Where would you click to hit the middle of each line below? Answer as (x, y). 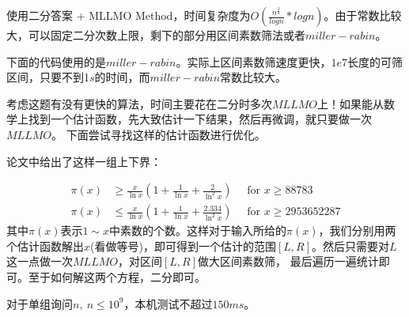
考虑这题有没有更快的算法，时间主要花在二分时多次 (139, 103)
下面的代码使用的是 (56, 61)
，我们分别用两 (357, 230)
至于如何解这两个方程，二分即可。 (117, 277)
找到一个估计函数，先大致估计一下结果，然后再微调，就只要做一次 (200, 119)
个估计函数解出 (45, 245)
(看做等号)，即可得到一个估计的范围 (183, 245)
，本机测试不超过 (168, 303)
